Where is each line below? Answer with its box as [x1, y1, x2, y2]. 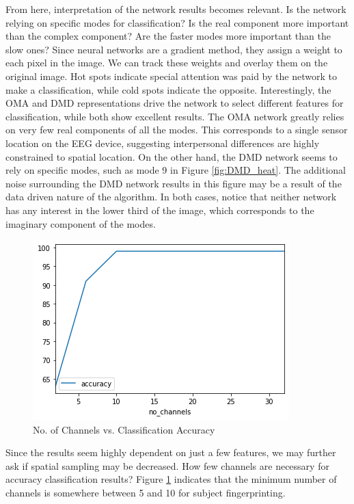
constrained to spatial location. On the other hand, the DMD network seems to [5, 149, 338, 163]
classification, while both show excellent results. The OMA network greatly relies [5, 109, 344, 123]
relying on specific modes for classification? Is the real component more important [5, 15, 349, 29]
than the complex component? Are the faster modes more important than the [5, 29, 331, 43]
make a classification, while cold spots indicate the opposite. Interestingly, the [5, 82, 331, 96]
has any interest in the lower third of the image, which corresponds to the [5, 202, 314, 217]
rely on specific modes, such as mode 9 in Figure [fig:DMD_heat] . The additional [5, 163, 346, 177]
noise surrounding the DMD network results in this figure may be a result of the [5, 176, 342, 190]
